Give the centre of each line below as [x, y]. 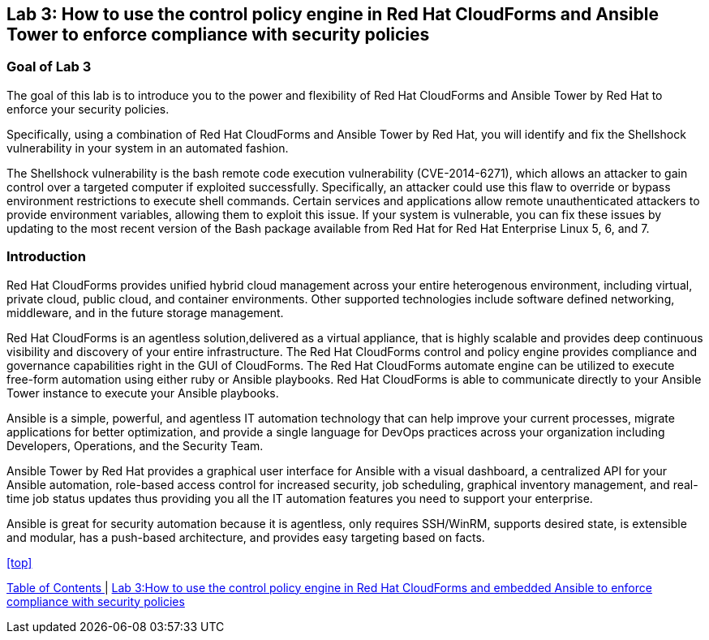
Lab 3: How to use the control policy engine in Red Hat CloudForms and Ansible [333, 14]
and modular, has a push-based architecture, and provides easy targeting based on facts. [246, 537]
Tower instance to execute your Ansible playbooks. [143, 393]
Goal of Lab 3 [49, 67]
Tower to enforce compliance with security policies [218, 34]
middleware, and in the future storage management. [145, 312]
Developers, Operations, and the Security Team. [135, 445]
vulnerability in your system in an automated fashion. [148, 148]
